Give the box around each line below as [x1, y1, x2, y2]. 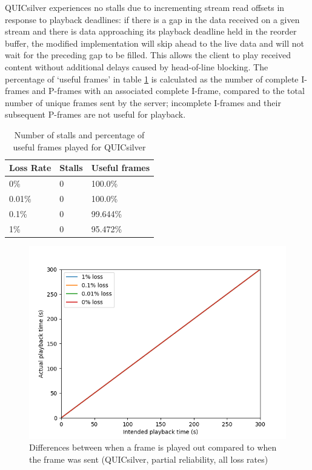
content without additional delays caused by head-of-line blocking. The [5, 60, 268, 73]
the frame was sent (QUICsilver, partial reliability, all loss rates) [29, 452, 268, 465]
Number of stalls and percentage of [14, 128, 145, 141]
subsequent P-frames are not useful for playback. [5, 108, 186, 121]
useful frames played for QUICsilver [13, 140, 146, 153]
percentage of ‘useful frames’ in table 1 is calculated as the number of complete [5, 72, 299, 85]
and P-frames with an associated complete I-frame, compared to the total [32, 84, 305, 97]
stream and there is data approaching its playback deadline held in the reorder [5, 25, 297, 38]
